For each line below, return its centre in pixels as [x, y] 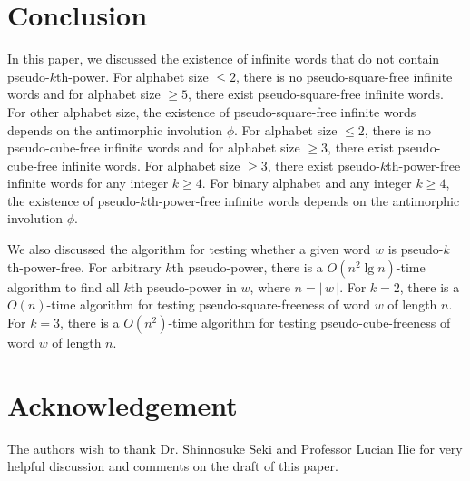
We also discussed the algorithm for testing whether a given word [189, 249]
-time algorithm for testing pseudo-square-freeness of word [208, 304]
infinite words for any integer [88, 183]
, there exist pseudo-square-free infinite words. [315, 94]
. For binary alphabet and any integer [307, 183]
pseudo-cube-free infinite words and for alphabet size [154, 147]
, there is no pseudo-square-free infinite [344, 76]
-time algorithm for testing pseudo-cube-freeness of [309, 322]
